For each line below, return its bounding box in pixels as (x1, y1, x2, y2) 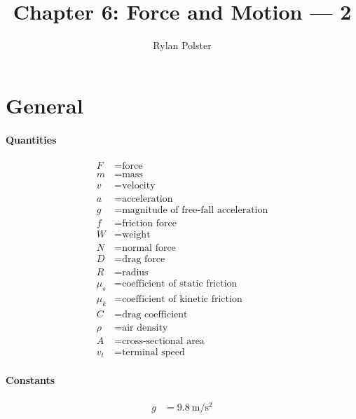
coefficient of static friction (122, 279, 238, 289)
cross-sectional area (122, 336, 205, 346)
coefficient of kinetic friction (122, 294, 242, 304)
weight (122, 229, 151, 240)
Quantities (6, 132, 57, 146)
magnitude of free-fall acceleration (122, 205, 268, 215)
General (6, 90, 83, 119)
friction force (122, 218, 177, 228)
